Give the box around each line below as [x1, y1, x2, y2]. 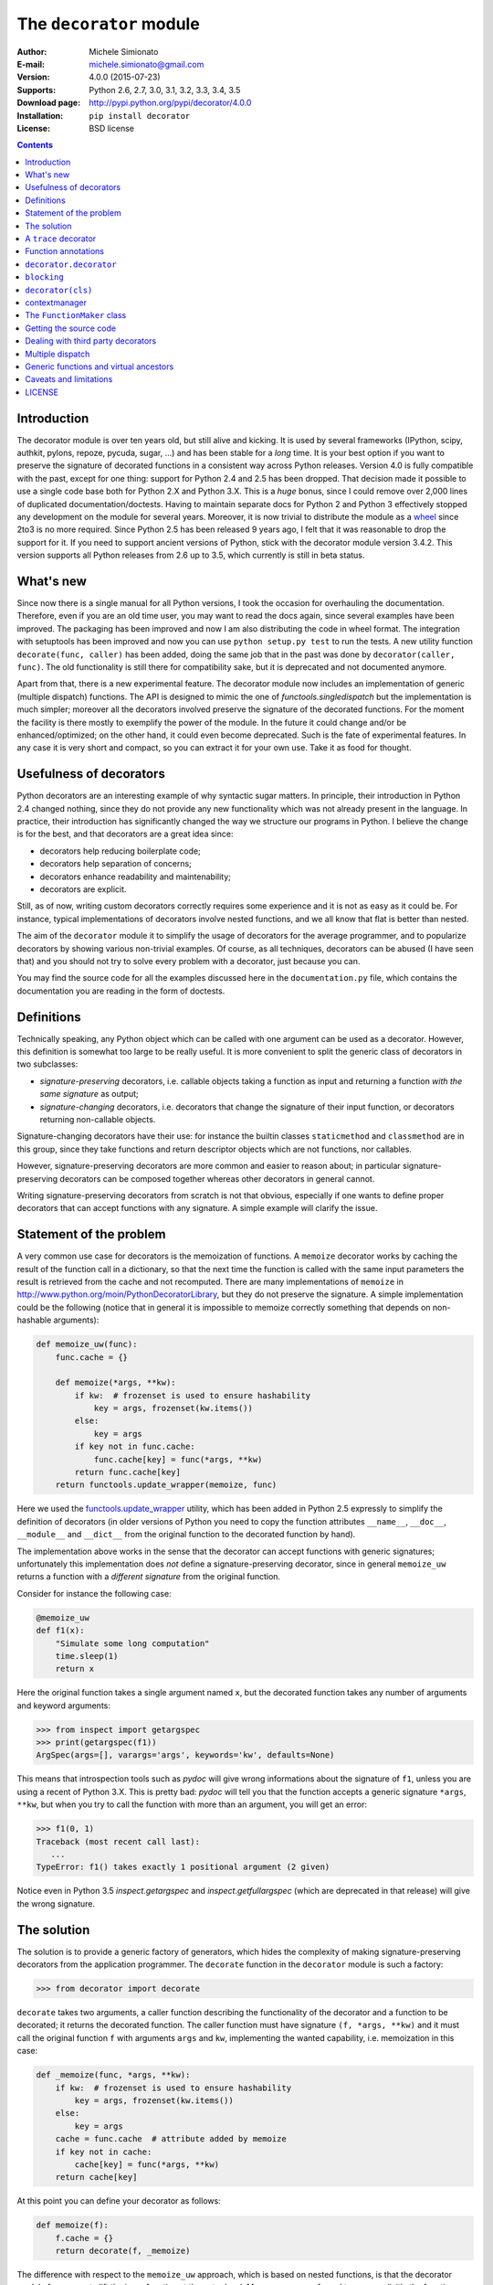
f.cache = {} [55, 2233, 114, 2243]
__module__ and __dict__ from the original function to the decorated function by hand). [16, 1529, 356, 1540]
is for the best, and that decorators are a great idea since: [16, 828, 234, 840]
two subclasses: [16, 1058, 79, 1069]
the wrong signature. [16, 1897, 96, 1909]
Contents [16, 140, 54, 151]
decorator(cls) [25, 284, 93, 295]
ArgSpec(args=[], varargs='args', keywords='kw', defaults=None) [36, 1750, 335, 1760]
